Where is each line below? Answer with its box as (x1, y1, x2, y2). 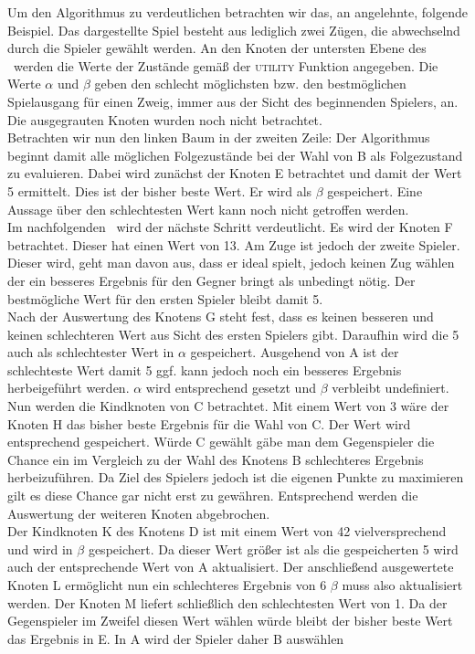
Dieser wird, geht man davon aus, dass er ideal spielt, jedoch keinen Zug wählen (7, 253, 455, 272)
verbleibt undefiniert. (332, 378, 449, 397)
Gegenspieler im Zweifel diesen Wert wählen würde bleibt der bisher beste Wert (7, 611, 453, 630)
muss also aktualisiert (342, 575, 463, 594)
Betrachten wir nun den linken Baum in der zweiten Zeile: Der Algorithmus (7, 128, 430, 147)
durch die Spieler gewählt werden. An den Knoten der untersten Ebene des (7, 38, 427, 58)
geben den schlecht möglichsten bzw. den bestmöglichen (94, 74, 406, 93)
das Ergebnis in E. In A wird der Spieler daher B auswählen (7, 628, 344, 648)
